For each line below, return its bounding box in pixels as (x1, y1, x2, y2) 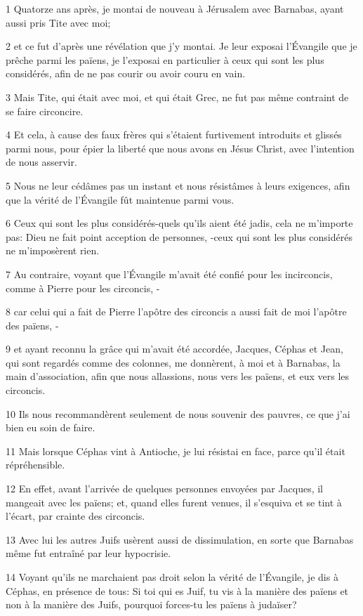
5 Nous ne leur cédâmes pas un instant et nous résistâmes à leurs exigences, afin (6, 178, 350, 192)
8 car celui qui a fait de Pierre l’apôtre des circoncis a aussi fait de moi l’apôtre (6, 304, 347, 319)
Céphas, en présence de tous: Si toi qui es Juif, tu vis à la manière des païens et (6, 583, 349, 598)
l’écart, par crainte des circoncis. (6, 509, 145, 523)
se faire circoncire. (6, 103, 84, 118)
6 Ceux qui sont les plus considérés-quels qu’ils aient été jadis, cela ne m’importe (6, 216, 353, 230)
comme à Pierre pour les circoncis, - (6, 280, 160, 295)
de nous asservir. (6, 155, 77, 169)
